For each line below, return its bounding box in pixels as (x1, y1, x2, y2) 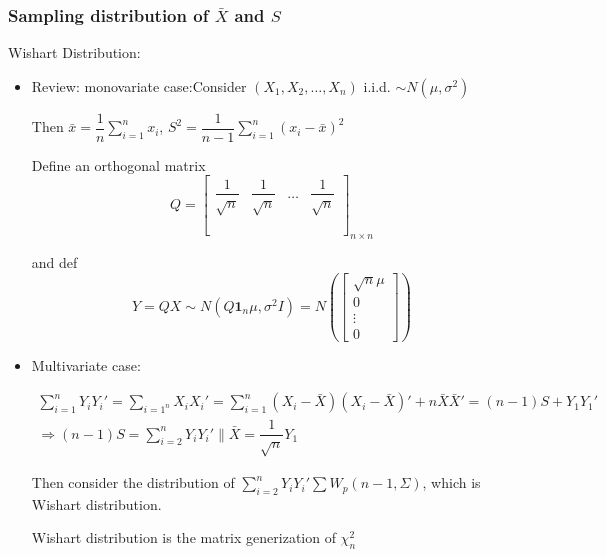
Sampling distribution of (8, 2, 209, 27)
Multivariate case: (31, 354, 141, 375)
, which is (422, 472, 481, 493)
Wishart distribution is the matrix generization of (31, 527, 336, 548)
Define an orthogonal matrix (31, 154, 206, 175)
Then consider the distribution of (31, 472, 235, 493)
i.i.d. (363, 75, 391, 96)
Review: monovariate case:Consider (31, 75, 247, 96)
